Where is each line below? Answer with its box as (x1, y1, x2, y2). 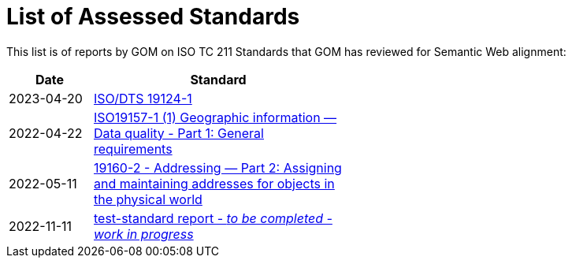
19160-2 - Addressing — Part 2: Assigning (94, 159, 342, 176)
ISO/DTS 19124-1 (94, 90, 192, 106)
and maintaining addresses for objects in (94, 175, 335, 191)
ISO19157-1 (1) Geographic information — (94, 109, 337, 125)
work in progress (94, 225, 194, 242)
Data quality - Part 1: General (94, 125, 264, 141)
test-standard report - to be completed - (94, 210, 332, 226)
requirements (94, 140, 173, 157)
